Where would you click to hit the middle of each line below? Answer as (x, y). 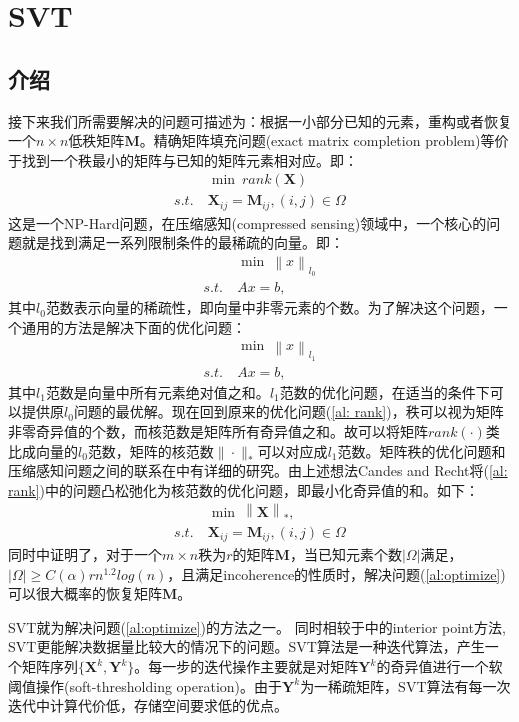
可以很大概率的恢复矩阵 (85, 593)
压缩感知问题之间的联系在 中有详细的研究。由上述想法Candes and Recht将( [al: (258, 470)
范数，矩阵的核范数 (150, 450)
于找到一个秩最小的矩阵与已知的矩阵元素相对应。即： (183, 159)
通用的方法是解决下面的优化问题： (133, 326)
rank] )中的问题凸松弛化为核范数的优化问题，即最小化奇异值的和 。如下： (244, 489)
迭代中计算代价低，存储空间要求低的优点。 (148, 705)
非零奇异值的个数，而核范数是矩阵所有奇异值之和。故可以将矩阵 (218, 430)
